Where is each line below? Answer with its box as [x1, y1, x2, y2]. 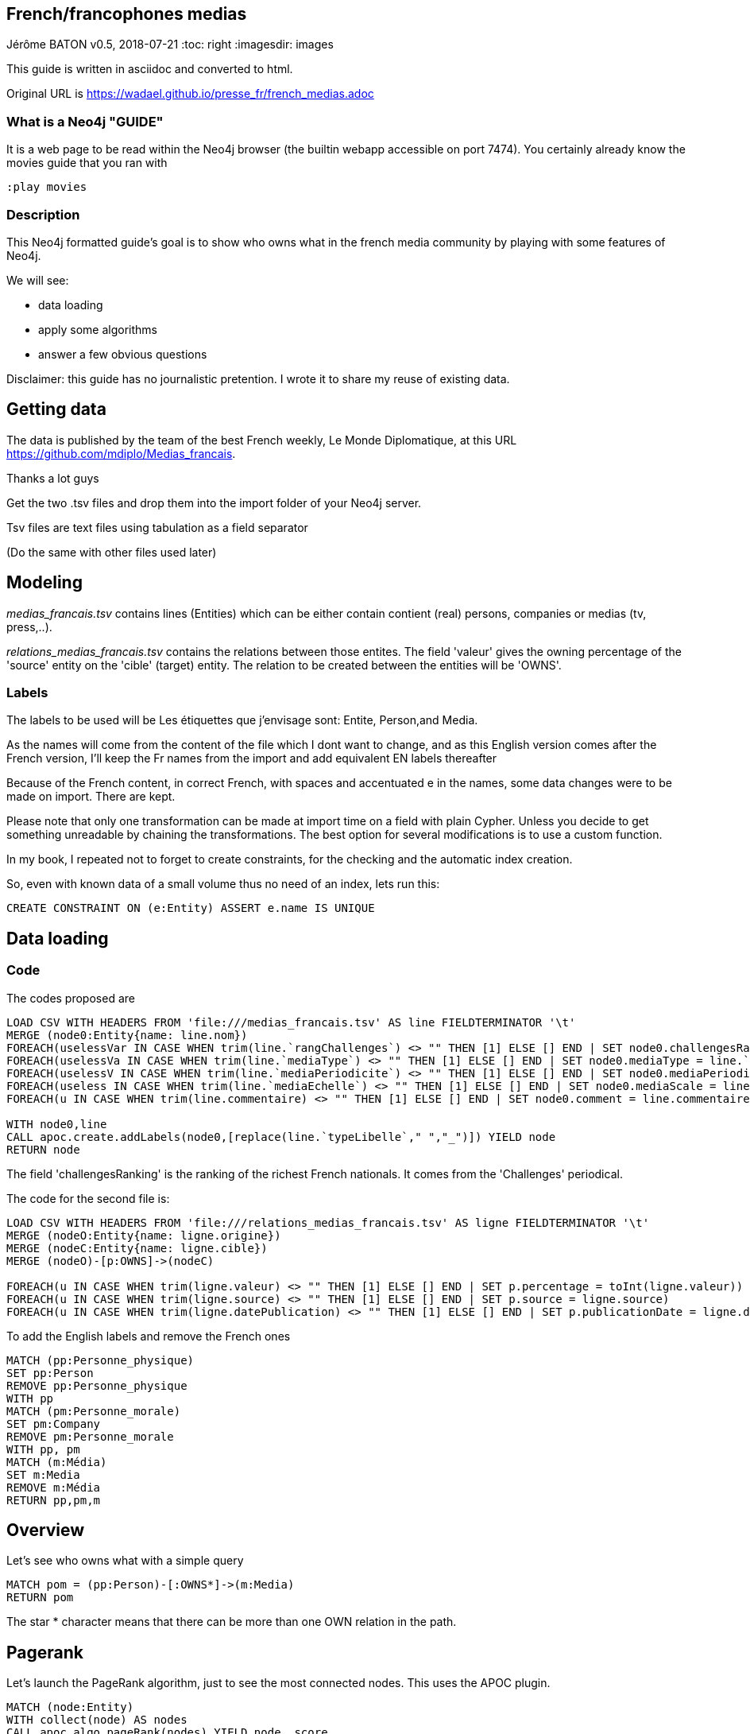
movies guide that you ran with [6, 156, 168, 170]
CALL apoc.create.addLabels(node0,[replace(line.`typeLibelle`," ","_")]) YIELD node [6, 1130, 556, 1143]
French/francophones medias [6, 4, 247, 24]
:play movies [6, 180, 87, 194]
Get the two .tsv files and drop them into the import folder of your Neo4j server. [6, 495, 422, 510]
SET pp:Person [6, 1366, 94, 1379]
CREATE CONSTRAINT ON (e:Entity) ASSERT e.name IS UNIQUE [6, 902, 375, 915]
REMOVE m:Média [6, 1480, 101, 1494]
